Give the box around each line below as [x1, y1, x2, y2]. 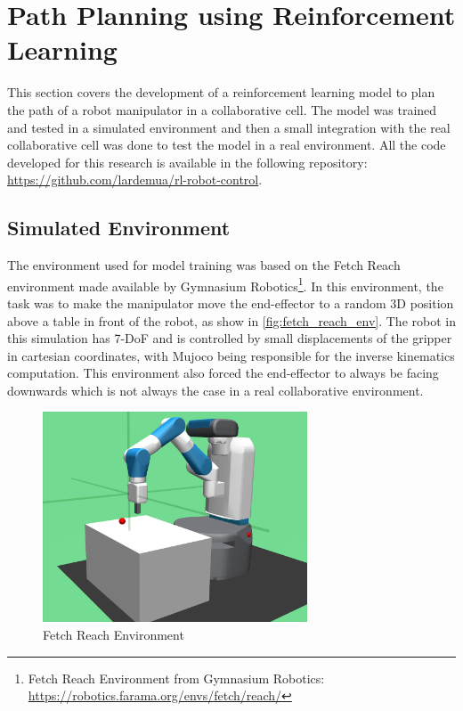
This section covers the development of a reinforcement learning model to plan [7, 83, 435, 102]
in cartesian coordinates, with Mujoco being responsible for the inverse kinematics [7, 346, 455, 364]
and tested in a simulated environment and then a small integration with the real [7, 118, 451, 136]
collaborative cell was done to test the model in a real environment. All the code [7, 135, 446, 154]
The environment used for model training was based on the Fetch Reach [7, 256, 401, 274]
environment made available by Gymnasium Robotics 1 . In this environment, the [7, 274, 443, 295]
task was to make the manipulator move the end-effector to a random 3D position [7, 293, 454, 312]
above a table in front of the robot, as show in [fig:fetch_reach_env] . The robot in [7, 311, 456, 330]
